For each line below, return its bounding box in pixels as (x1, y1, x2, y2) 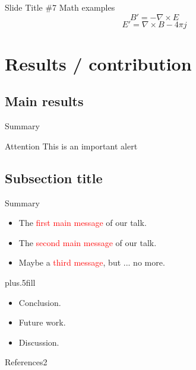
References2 (5, 356, 48, 368)
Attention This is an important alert (5, 139, 138, 152)
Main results (5, 92, 84, 110)
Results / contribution (5, 51, 192, 75)
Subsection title (5, 168, 103, 187)
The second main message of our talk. (18, 236, 157, 248)
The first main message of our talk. (18, 216, 147, 229)
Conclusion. (18, 296, 61, 308)
